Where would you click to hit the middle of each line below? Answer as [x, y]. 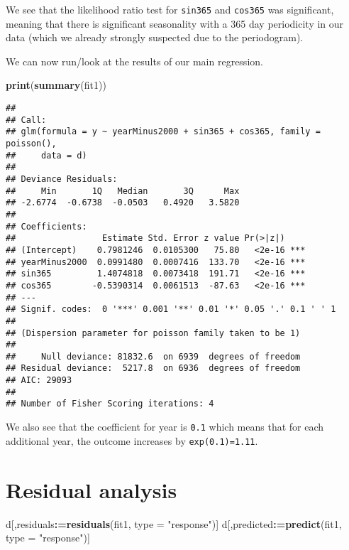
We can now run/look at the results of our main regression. [134, 61]
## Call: [26, 120]
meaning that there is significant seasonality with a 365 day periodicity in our [175, 23]
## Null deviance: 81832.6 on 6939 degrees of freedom [153, 356]
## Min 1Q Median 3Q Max [123, 191]
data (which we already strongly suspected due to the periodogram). [155, 37]
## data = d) [46, 155]
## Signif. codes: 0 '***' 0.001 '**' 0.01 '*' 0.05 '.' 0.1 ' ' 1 [171, 309]
